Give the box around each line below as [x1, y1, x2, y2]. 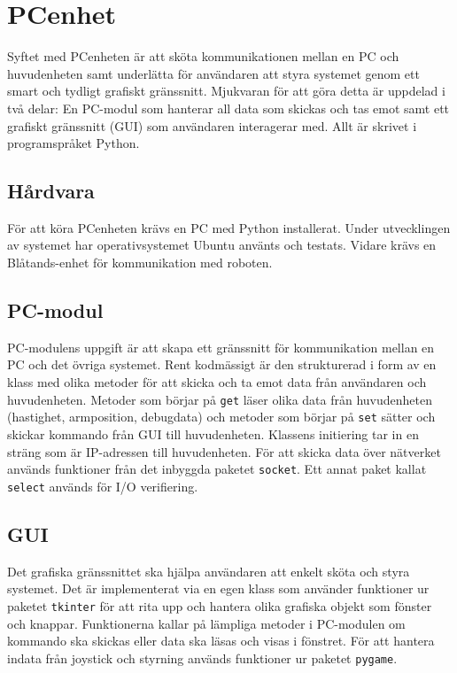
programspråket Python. [7, 134, 140, 152]
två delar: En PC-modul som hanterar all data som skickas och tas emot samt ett [7, 98, 450, 117]
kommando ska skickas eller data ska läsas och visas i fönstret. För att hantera [7, 631, 435, 650]
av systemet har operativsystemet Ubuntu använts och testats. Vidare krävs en [7, 236, 437, 254]
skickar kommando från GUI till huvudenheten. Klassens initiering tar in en [7, 424, 419, 443]
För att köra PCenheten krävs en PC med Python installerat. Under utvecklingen [7, 218, 451, 236]
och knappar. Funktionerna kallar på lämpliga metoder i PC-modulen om [7, 614, 406, 632]
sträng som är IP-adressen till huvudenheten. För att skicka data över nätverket [7, 442, 441, 460]
